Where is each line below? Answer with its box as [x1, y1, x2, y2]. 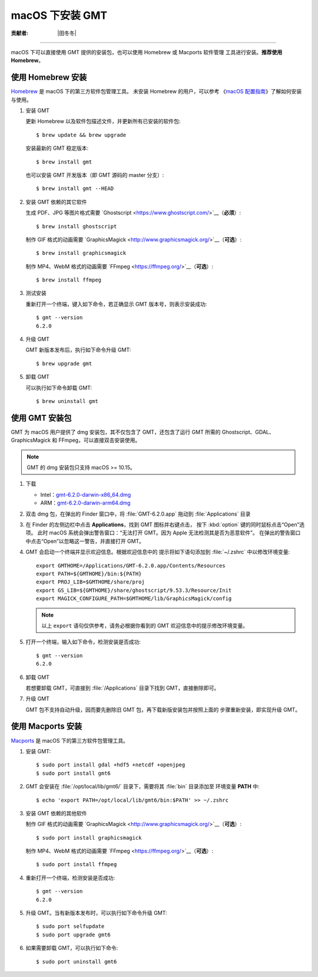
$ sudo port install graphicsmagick [36, 834, 142, 841]
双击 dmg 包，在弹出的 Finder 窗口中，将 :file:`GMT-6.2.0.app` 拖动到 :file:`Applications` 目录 [25, 510, 251, 517]
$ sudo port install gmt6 [36, 770, 111, 776]
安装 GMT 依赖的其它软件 [25, 198, 88, 205]
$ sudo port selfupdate [36, 923, 105, 930]
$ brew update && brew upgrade [36, 132, 127, 138]
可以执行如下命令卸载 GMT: [25, 384, 92, 391]
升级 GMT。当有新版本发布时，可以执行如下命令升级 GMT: [25, 909, 167, 917]
